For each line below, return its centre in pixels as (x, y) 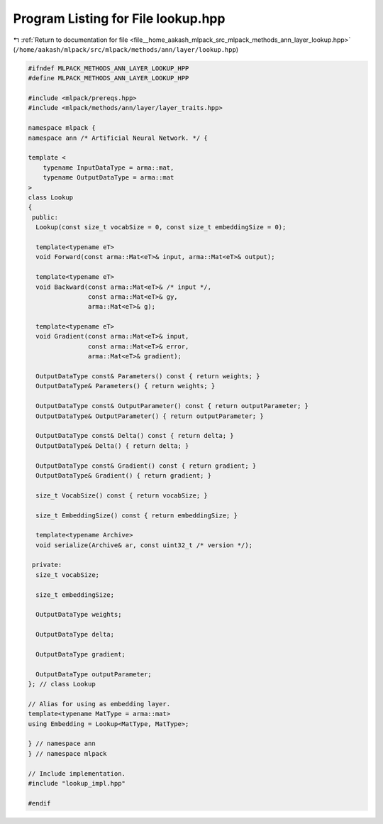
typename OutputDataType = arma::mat (109, 178)
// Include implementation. (77, 773)
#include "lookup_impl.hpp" (77, 784)
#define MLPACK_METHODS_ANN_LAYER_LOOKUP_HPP (109, 78)
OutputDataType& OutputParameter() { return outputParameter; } (150, 416)
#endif (39, 803)
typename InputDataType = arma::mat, (109, 167)
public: (45, 217)
